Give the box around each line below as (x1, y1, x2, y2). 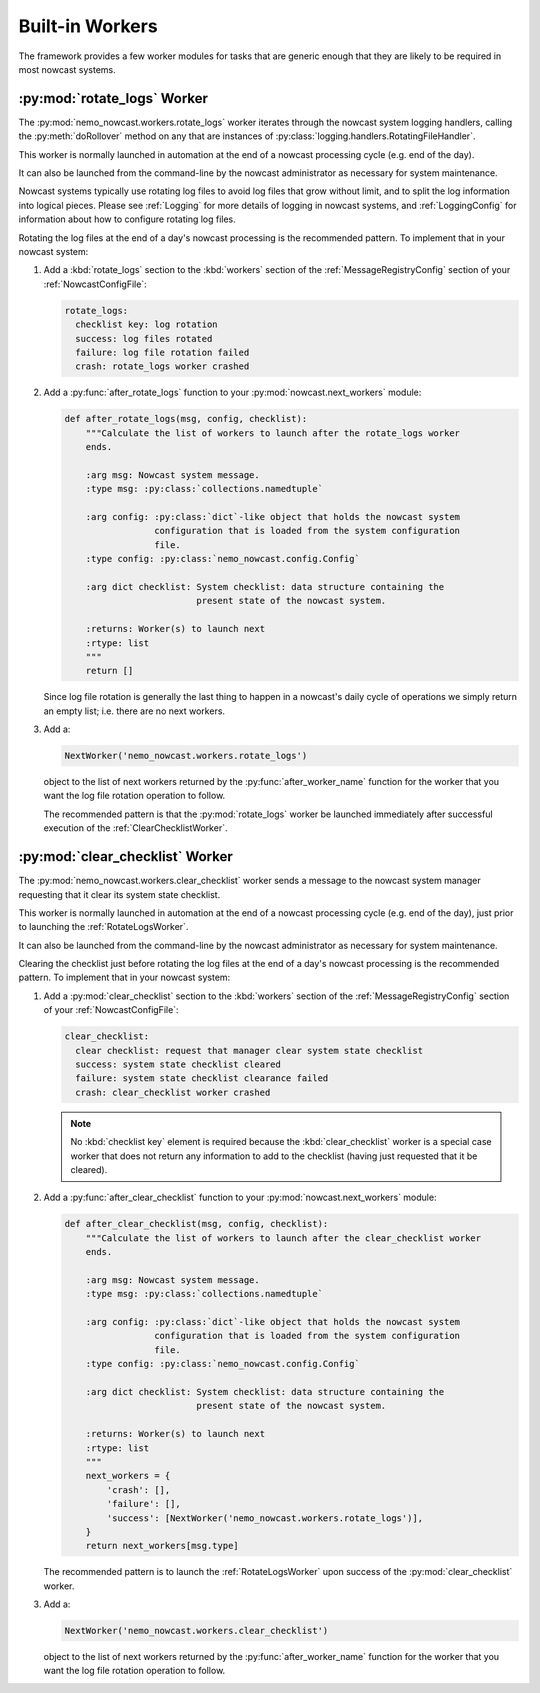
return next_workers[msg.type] (85, 1540, 239, 1552)
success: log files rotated (75, 333, 213, 344)
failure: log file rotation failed (75, 346, 250, 358)
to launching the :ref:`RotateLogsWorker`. (18, 921, 189, 933)
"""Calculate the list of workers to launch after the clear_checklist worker (85, 1232, 482, 1244)
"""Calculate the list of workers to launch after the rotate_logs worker (85, 427, 460, 439)
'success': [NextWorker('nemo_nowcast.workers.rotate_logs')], (106, 1512, 424, 1524)
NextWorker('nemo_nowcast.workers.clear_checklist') (64, 1625, 329, 1637)
